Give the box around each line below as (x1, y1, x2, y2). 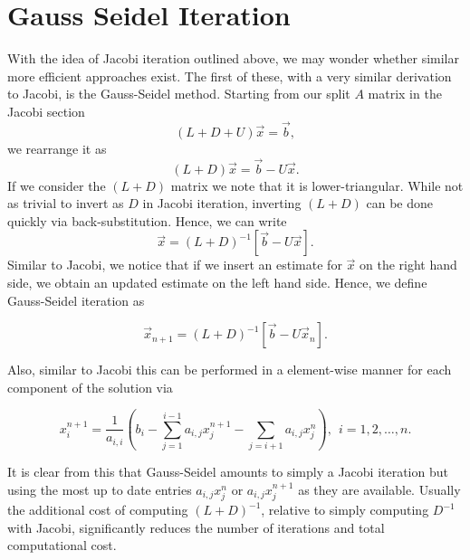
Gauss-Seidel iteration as (7, 290, 145, 309)
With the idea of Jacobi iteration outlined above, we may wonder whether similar (7, 49, 459, 68)
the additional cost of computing (7, 500, 188, 519)
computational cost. (7, 536, 117, 555)
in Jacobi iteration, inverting (142, 194, 302, 213)
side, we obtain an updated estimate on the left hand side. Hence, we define (7, 272, 427, 291)
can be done (366, 194, 433, 213)
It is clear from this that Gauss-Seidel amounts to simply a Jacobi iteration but (7, 462, 448, 480)
